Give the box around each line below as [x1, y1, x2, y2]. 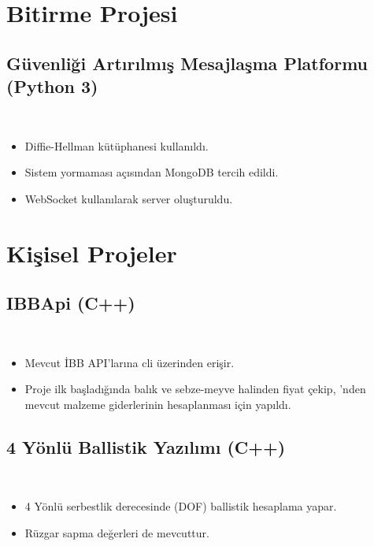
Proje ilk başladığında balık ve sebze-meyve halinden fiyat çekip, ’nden [24, 381, 366, 397]
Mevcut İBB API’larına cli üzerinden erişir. [24, 354, 235, 370]
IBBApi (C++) [6, 291, 135, 315]
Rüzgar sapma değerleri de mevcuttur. [24, 524, 209, 540]
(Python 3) [6, 74, 98, 98]
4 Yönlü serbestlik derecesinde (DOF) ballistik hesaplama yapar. [24, 498, 337, 514]
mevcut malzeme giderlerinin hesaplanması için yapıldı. [24, 396, 291, 412]
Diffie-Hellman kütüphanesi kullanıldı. [24, 137, 209, 154]
